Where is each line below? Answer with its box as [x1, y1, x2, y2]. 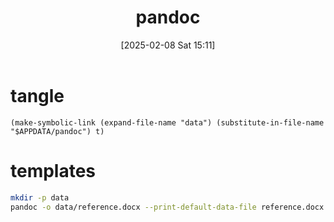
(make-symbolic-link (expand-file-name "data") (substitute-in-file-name [10, 117, 325, 128]
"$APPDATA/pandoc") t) [10, 126, 105, 136]
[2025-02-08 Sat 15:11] [120, 39, 216, 51]
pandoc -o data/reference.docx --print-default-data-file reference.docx [10, 202, 325, 212]
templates [10, 159, 97, 182]
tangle [10, 84, 65, 107]
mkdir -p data [10, 192, 70, 203]
